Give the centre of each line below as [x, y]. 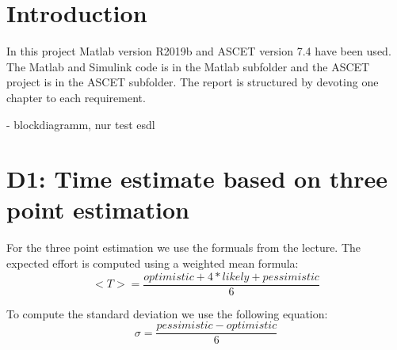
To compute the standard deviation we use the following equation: [167, 313]
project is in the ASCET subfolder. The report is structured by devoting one [193, 82]
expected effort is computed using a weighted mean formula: [153, 263]
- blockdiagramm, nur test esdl [81, 124]
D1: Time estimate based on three [197, 179]
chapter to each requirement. [76, 97]
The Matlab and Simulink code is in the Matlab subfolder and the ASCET [188, 66]
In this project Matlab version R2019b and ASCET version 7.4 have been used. [199, 51]
